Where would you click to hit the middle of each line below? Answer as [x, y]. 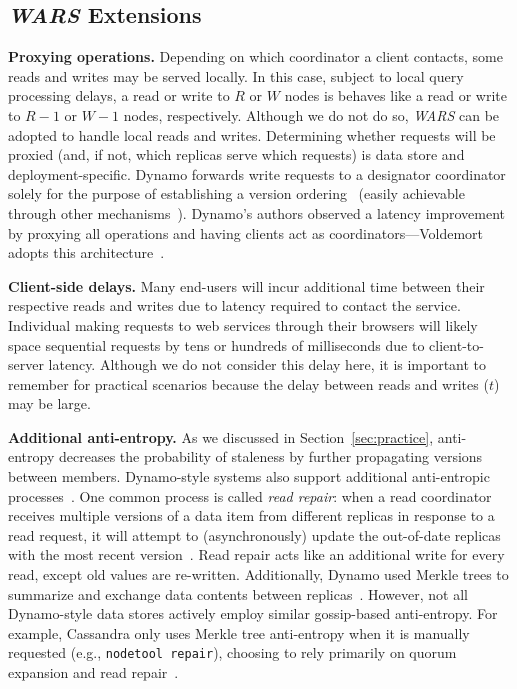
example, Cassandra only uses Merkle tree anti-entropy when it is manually [239, 632]
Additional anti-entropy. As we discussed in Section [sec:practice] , [221, 436]
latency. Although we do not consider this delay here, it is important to [267, 364]
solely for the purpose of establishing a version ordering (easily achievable [236, 193]
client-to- [456, 344]
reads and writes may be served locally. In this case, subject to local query [236, 75]
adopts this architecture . [86, 252]
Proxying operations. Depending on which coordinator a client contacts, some [255, 56]
